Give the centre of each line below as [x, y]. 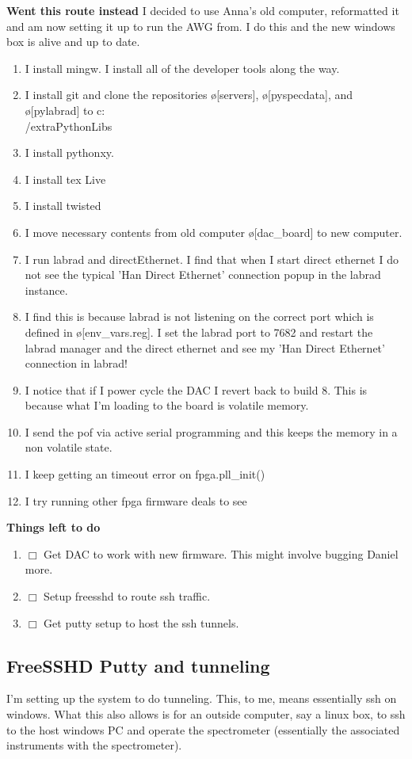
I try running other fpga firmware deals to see [136, 500]
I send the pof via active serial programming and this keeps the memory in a [211, 431]
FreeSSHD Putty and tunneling [138, 665]
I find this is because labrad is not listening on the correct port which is [199, 317]
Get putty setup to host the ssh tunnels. [141, 622]
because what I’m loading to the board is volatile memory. [167, 405]
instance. [46, 290]
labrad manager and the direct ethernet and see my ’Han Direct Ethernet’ [205, 347]
